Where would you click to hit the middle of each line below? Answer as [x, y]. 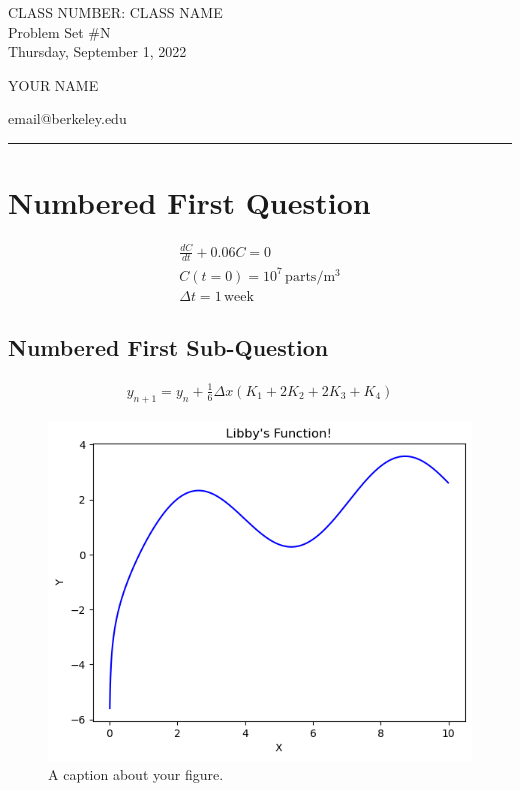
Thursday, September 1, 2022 [97, 51]
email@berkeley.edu [67, 118]
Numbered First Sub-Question [168, 347]
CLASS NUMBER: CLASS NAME [115, 12]
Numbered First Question [189, 202]
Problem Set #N [59, 31]
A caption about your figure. [136, 774]
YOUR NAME [53, 84]
